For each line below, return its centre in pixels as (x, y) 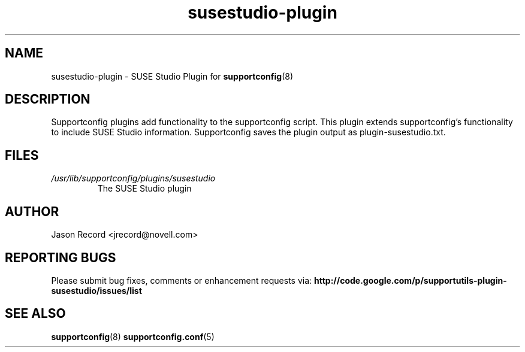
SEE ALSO (35, 314)
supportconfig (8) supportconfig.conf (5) (133, 336)
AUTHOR (32, 211)
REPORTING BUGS (61, 257)
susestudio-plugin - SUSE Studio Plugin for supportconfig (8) (172, 76)
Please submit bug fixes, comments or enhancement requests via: (182, 280)
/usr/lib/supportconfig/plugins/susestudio (133, 178)
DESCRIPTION (48, 99)
